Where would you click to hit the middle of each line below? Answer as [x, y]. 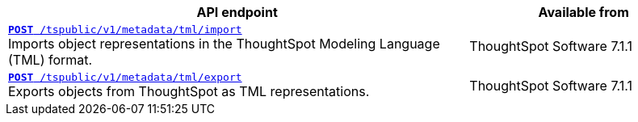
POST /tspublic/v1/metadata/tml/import [125, 29]
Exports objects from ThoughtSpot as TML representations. [189, 91]
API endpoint [237, 12]
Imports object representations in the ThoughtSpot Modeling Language [224, 44]
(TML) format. [50, 60]
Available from [583, 12]
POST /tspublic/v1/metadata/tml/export [125, 77]
